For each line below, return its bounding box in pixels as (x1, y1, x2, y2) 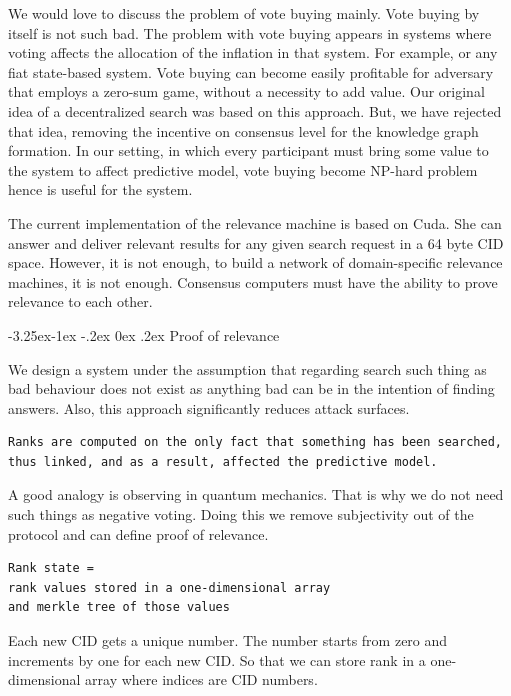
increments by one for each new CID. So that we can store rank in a (8, 649, 426, 670)
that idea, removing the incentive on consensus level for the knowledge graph (8, 120, 479, 141)
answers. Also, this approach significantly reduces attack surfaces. (8, 397, 410, 418)
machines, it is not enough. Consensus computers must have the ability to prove (8, 271, 498, 292)
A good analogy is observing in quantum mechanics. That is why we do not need (8, 484, 504, 505)
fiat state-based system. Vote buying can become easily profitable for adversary (8, 61, 494, 82)
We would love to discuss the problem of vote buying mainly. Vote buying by (8, 3, 480, 23)
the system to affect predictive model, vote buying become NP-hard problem (8, 159, 478, 180)
